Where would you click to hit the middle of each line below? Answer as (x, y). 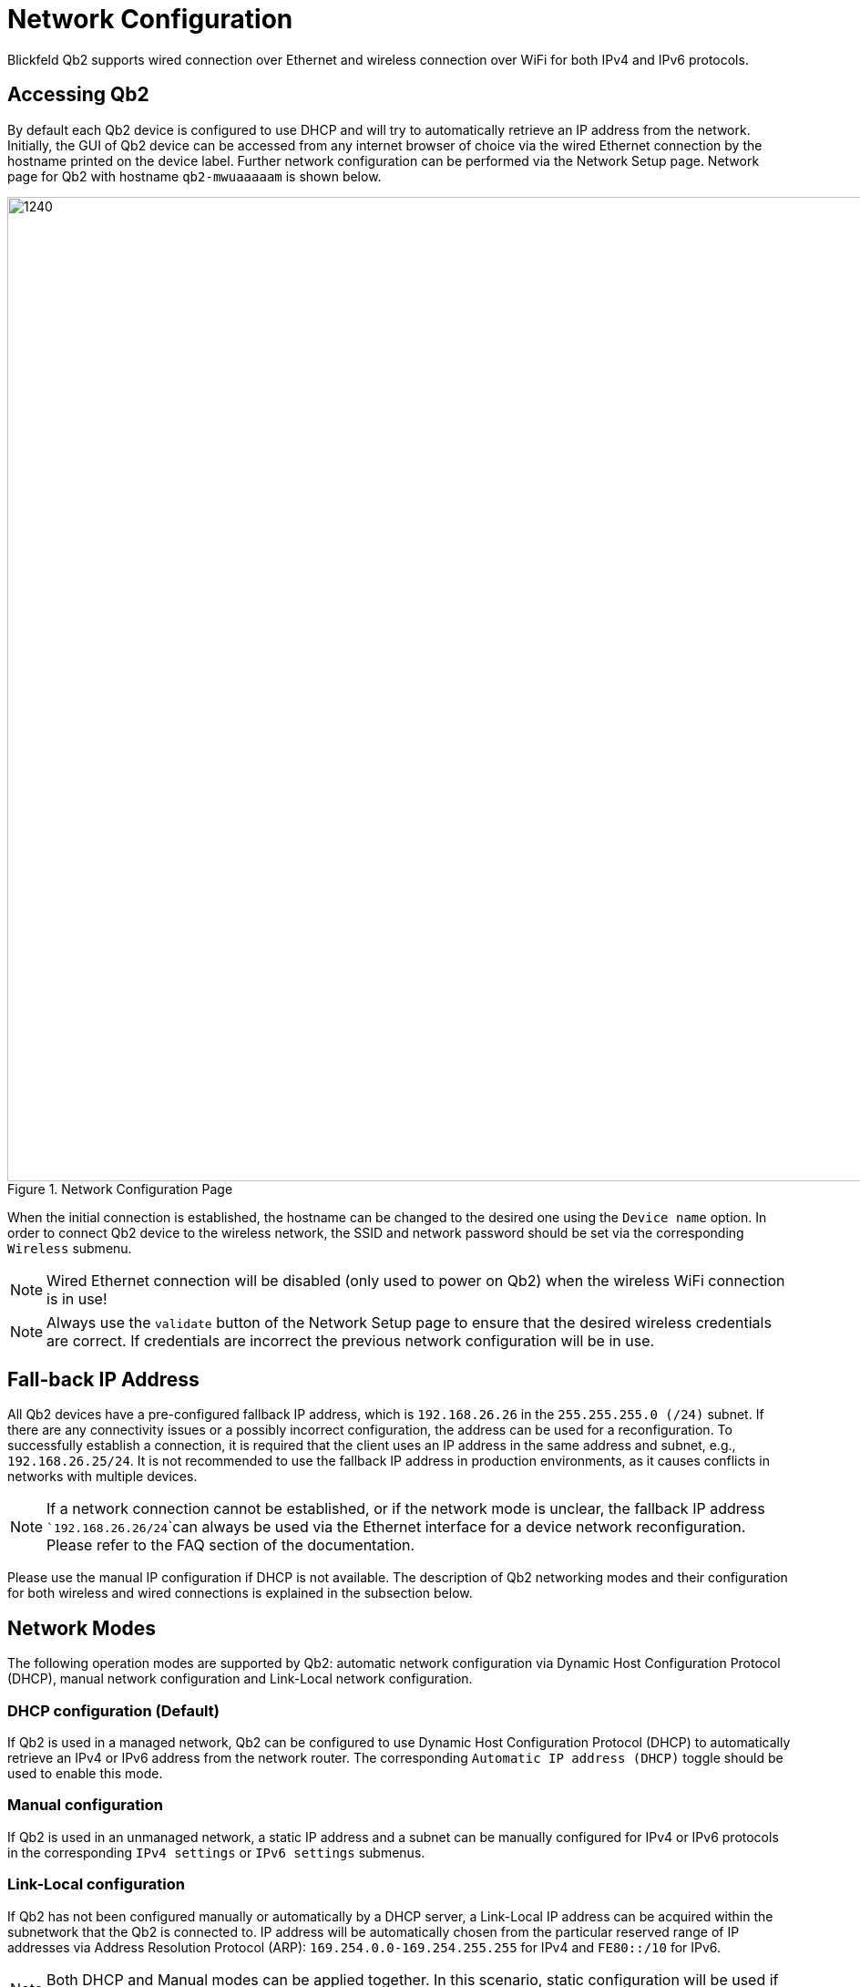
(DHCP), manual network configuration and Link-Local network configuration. (240, 1679)
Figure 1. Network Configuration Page (120, 1189)
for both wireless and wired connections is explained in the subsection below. (240, 1593)
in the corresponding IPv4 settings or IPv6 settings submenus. (216, 1852)
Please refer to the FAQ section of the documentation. (231, 1545)
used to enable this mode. (85, 1774)
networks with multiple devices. (102, 1477)
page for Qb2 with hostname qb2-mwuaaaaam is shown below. (195, 176)
